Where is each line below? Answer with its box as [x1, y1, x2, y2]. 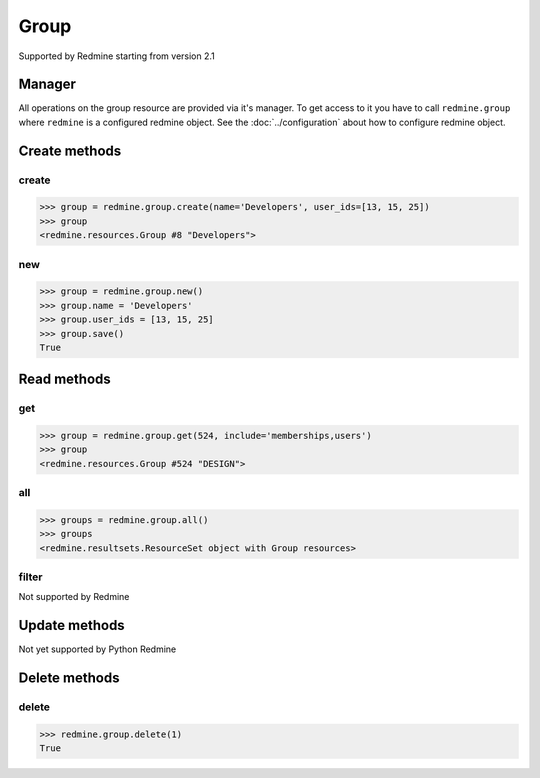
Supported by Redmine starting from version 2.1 [18, 50, 215, 62]
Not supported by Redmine [18, 591, 130, 603]
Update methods [18, 617, 125, 634]
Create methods [18, 142, 122, 159]
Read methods [18, 371, 112, 388]
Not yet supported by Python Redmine [18, 643, 177, 655]
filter [18, 570, 43, 584]
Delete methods [18, 670, 120, 687]
